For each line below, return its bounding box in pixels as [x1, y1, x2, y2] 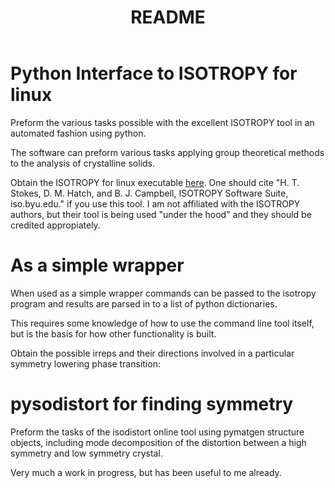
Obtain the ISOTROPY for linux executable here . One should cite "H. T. [10, 176, 300, 188]
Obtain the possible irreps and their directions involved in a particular [10, 347, 295, 359]
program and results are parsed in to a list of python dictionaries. [10, 297, 278, 310]
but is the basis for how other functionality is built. [10, 327, 217, 340]
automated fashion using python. [10, 127, 147, 139]
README [130, 6, 206, 29]
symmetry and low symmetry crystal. [10, 447, 163, 459]
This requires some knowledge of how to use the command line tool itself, [10, 317, 315, 329]
